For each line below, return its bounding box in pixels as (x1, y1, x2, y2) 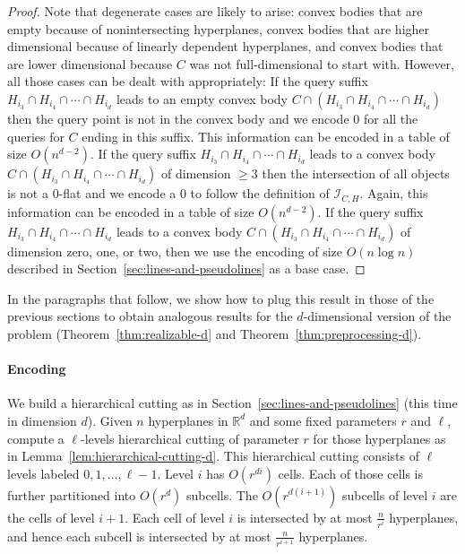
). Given (87, 411, 133, 429)
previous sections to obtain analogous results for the (7, 307, 293, 325)
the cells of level (7, 507, 95, 526)
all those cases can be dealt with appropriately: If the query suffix (7, 72, 368, 91)
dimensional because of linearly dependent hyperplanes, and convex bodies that (7, 37, 443, 56)
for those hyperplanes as (313, 428, 446, 447)
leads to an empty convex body (116, 89, 288, 108)
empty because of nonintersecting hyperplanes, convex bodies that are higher (7, 19, 430, 38)
